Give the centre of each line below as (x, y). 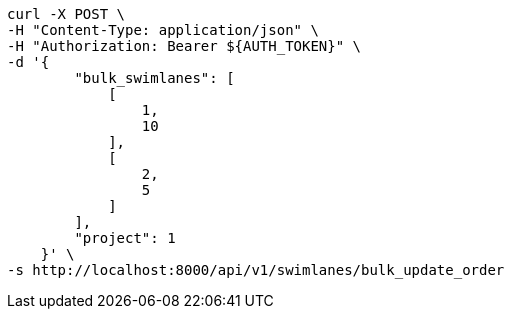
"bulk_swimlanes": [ (154, 78)
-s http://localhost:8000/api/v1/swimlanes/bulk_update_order (256, 270)
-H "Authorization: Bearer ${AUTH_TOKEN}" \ (184, 46)
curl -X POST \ (66, 14)
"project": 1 (125, 238)
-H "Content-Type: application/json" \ (163, 30)
